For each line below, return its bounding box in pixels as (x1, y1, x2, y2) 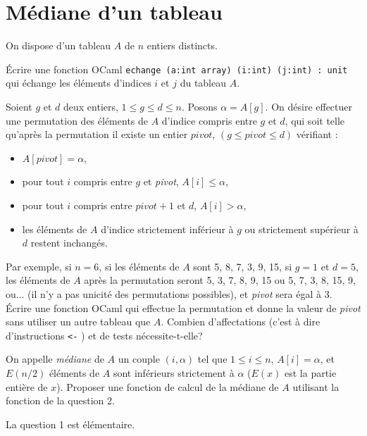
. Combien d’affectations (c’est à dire (161, 314, 321, 329)
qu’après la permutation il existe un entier (6, 127, 188, 142)
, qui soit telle (285, 113, 345, 127)
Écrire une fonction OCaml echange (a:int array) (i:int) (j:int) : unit (6, 61, 348, 76)
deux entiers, (63, 99, 118, 113)
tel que (197, 351, 228, 366)
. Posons (181, 99, 218, 113)
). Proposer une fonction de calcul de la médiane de (56, 379, 279, 394)
